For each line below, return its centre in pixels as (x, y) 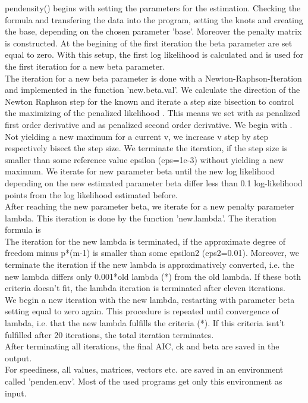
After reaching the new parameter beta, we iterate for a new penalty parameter (150, 206)
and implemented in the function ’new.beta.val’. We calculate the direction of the (153, 90)
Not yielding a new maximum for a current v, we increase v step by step (137, 136)
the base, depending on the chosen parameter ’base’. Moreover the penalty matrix (153, 31)
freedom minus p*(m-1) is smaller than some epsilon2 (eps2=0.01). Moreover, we (152, 253)
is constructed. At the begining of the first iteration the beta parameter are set (149, 43)
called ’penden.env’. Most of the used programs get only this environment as (144, 381)
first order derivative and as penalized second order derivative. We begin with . (149, 124)
